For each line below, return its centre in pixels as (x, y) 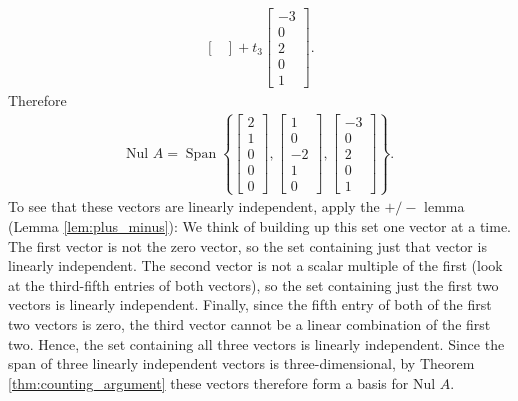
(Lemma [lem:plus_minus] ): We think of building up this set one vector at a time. (260, 226)
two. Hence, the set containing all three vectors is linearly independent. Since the (256, 343)
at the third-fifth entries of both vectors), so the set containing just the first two (253, 284)
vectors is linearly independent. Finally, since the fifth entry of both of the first (250, 304)
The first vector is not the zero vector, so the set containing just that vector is (247, 245)
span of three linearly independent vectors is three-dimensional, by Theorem (241, 363)
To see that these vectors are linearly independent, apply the (194, 206)
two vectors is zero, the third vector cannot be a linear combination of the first (249, 324)
